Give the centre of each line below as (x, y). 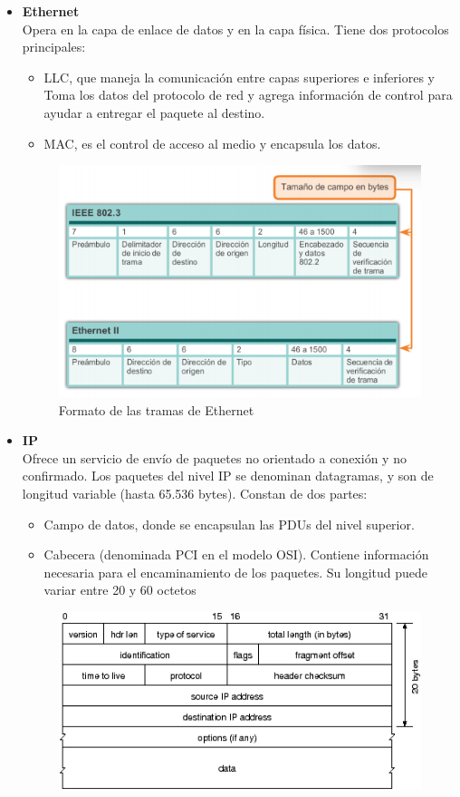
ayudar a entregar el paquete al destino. (154, 112)
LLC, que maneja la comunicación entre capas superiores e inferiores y (239, 77)
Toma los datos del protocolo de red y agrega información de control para (248, 95)
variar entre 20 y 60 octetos (120, 590)
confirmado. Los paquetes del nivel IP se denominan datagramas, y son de (228, 476)
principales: (54, 47)
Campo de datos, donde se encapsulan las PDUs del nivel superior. (229, 524)
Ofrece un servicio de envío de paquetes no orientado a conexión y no (214, 457)
